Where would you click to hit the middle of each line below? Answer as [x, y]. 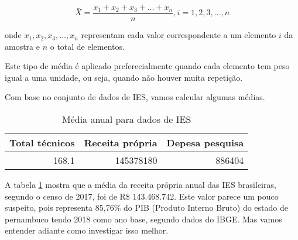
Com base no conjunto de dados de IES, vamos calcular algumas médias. [135, 97]
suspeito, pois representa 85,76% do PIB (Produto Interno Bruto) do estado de [146, 208]
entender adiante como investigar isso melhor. [87, 230]
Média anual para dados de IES [126, 119]
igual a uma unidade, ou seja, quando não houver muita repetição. [124, 77]
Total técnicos [42, 143]
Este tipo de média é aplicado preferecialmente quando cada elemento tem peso [147, 66]
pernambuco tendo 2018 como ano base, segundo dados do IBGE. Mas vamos [143, 219]
